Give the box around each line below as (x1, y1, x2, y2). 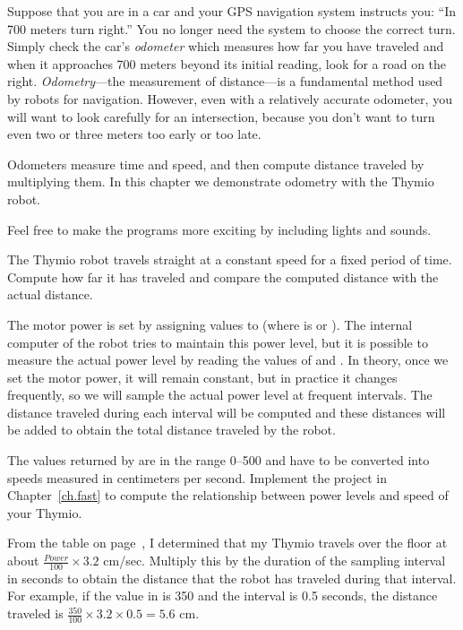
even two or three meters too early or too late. (7, 125, 262, 143)
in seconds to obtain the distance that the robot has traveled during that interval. (7, 568, 457, 587)
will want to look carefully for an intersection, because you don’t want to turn (7, 107, 435, 125)
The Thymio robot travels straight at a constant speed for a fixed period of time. (7, 250, 452, 269)
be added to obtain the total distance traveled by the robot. (7, 420, 336, 439)
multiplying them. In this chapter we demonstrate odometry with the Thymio (7, 172, 434, 191)
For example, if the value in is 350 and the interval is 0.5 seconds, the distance (7, 586, 438, 605)
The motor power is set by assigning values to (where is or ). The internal (7, 315, 413, 333)
